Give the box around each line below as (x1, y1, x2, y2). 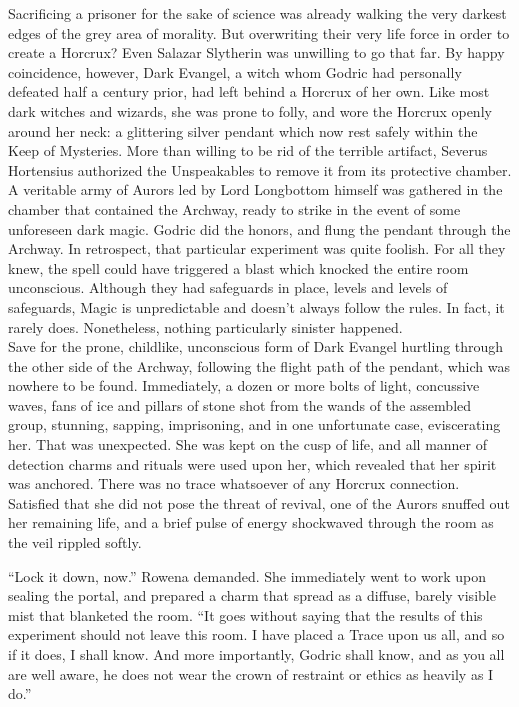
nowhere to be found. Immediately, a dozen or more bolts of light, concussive (8, 375, 480, 396)
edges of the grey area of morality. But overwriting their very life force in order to (8, 22, 510, 43)
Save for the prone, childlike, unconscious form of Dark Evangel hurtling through (8, 336, 504, 357)
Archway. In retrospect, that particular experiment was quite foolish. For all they (8, 238, 506, 259)
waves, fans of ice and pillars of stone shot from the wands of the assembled (8, 394, 472, 415)
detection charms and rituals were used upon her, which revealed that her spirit (8, 453, 497, 474)
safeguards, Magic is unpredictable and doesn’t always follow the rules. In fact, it (8, 296, 505, 317)
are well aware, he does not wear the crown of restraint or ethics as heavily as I (8, 663, 494, 684)
